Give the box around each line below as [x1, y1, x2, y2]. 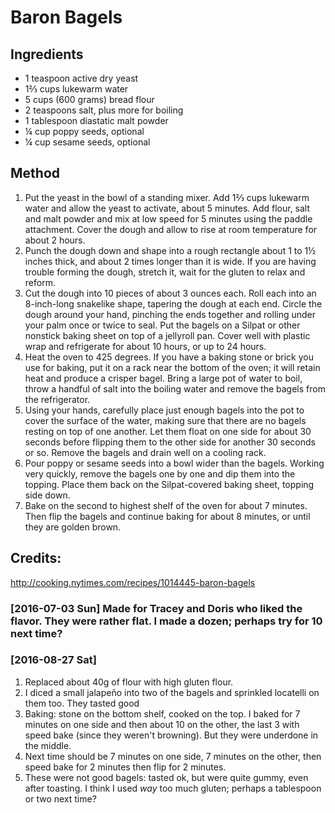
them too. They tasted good [24, 697, 140, 709]
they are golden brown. [24, 521, 122, 533]
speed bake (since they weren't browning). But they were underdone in [24, 729, 319, 741]
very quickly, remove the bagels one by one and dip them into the [24, 467, 296, 480]
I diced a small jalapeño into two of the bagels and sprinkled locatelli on [24, 686, 320, 698]
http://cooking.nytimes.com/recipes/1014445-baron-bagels [10, 576, 256, 588]
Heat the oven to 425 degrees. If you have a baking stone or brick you [24, 351, 314, 363]
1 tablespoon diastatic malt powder [24, 115, 169, 126]
